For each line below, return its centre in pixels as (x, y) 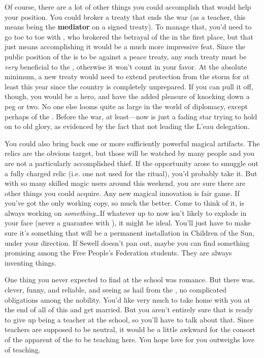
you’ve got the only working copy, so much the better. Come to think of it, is (124, 203)
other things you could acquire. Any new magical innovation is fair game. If (122, 193)
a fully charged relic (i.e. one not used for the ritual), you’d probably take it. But (131, 173)
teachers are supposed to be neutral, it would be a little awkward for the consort (130, 329)
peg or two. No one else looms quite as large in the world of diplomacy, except (126, 106)
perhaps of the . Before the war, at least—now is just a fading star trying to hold (131, 116)
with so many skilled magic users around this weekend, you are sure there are (125, 183)
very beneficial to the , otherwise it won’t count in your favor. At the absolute (126, 66)
